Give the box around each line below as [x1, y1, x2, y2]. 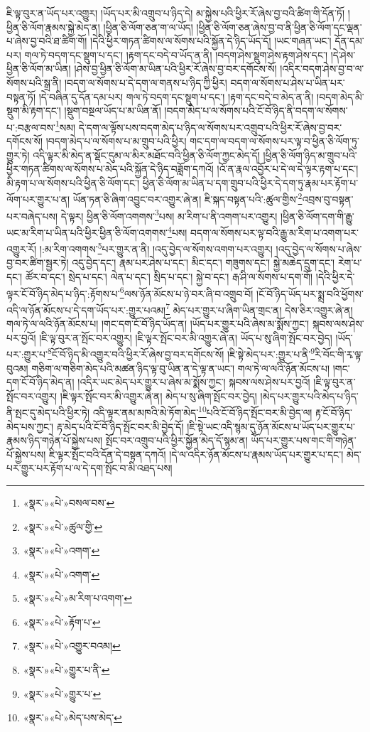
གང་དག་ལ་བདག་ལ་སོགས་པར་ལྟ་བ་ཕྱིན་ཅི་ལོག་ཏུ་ [190, 134, 359, 148]
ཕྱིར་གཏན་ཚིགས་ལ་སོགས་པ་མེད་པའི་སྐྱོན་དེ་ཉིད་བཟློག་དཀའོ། [6, 161, 214, 176]
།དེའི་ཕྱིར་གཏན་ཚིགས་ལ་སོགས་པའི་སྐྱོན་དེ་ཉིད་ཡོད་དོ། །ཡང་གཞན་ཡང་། [90, 33, 332, 48]
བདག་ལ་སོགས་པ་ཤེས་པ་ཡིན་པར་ [230, 75, 345, 90]
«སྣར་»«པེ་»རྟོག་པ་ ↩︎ [23, 614, 101, 629]
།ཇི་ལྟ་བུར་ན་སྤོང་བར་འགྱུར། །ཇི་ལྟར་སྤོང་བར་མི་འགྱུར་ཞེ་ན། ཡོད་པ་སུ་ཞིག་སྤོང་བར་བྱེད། [39, 330, 332, 345]
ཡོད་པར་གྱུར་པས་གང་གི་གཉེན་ [251, 433, 357, 448]
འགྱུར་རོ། [6, 241, 37, 256]
